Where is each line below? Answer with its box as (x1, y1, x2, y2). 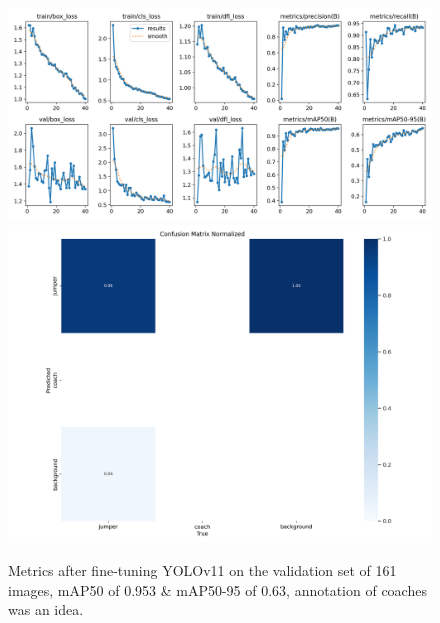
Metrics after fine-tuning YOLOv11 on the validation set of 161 (8, 560, 397, 581)
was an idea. (8, 599, 84, 620)
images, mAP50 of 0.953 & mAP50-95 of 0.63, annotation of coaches (8, 579, 427, 600)
